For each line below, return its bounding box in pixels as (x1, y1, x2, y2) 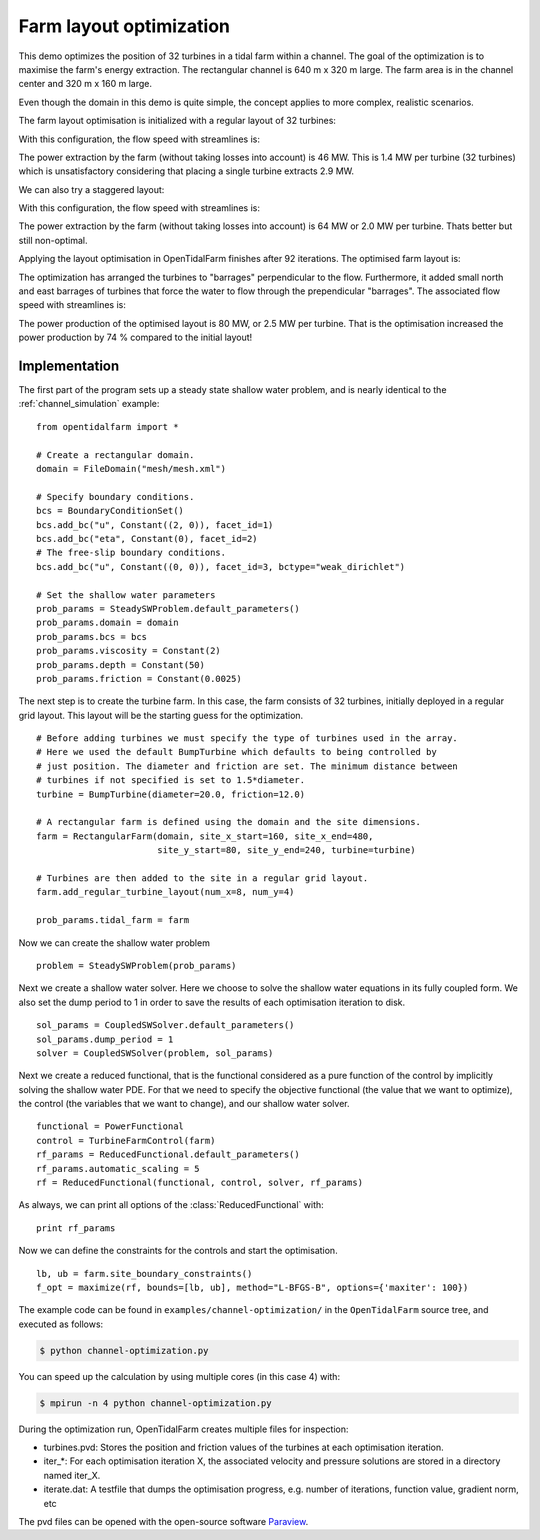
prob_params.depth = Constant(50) (36, 659, 205, 670)
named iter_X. (43, 1469, 101, 1481)
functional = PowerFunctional (36, 1121, 185, 1132)
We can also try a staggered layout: (18, 183, 165, 195)
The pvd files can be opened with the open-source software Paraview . (18, 1516, 309, 1528)
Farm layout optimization (18, 15, 230, 37)
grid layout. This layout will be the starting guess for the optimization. (18, 709, 304, 721)
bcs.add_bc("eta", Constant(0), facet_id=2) (36, 533, 259, 544)
